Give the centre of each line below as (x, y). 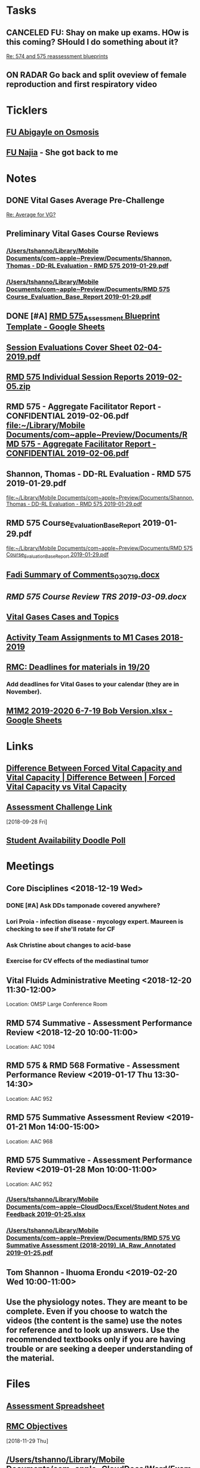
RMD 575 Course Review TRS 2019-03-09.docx (96, 597)
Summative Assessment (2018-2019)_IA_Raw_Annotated (91, 1245)
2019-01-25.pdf (30, 1253)
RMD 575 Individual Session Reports (75, 377)
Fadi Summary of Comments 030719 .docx (83, 576)
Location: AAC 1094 (31, 1047)
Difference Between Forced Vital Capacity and (94, 768)
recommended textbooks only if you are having (96, 1340)
